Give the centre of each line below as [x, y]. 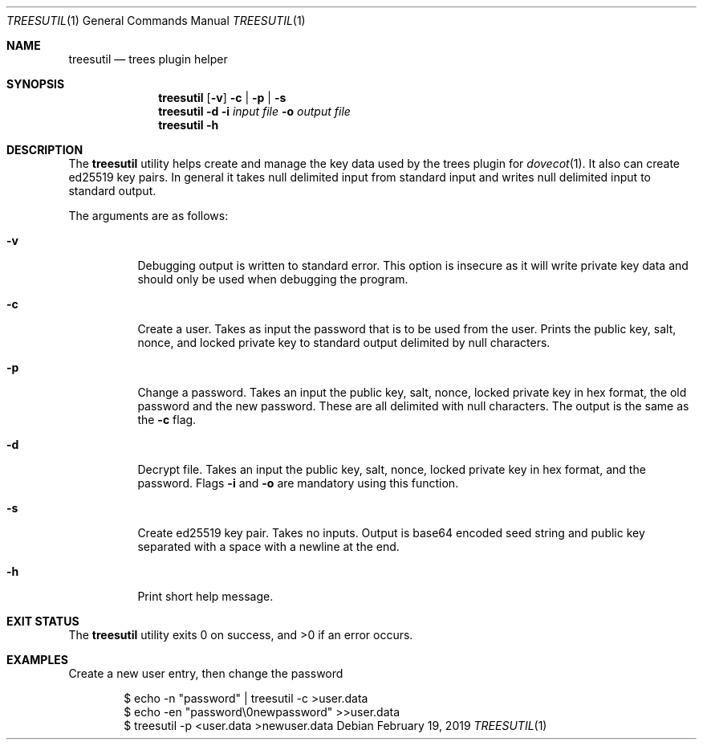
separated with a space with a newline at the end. [268, 546]
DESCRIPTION [45, 150]
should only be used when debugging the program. [273, 279]
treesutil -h [189, 125]
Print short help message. [205, 596]
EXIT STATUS [43, 621]
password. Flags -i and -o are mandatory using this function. [298, 483]
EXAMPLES [37, 660]
